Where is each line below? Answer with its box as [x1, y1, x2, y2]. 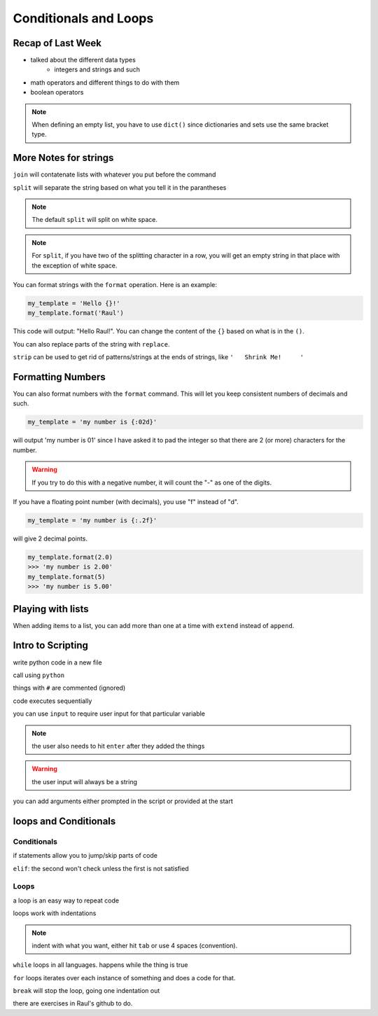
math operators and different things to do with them [30, 78, 180, 87]
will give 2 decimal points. [13, 534, 87, 543]
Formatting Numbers [13, 371, 106, 383]
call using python [13, 671, 65, 679]
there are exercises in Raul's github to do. [13, 999, 133, 1008]
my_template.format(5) [27, 573, 106, 580]
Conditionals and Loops [13, 11, 154, 26]
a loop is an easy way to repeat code [13, 896, 119, 905]
